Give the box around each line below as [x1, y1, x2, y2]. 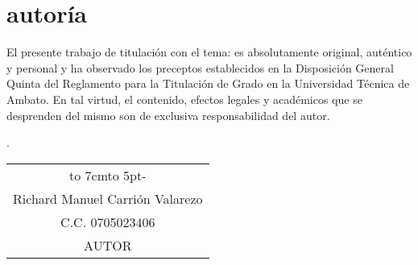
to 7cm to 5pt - [68, 165, 147, 184]
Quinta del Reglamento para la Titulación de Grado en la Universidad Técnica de [6, 75, 410, 92]
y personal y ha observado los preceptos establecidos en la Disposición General [6, 59, 394, 76]
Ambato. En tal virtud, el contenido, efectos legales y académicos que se [6, 90, 362, 107]
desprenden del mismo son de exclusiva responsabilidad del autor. [6, 106, 330, 123]
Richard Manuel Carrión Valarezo [13, 188, 203, 208]
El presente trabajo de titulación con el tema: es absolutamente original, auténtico [6, 43, 412, 60]
